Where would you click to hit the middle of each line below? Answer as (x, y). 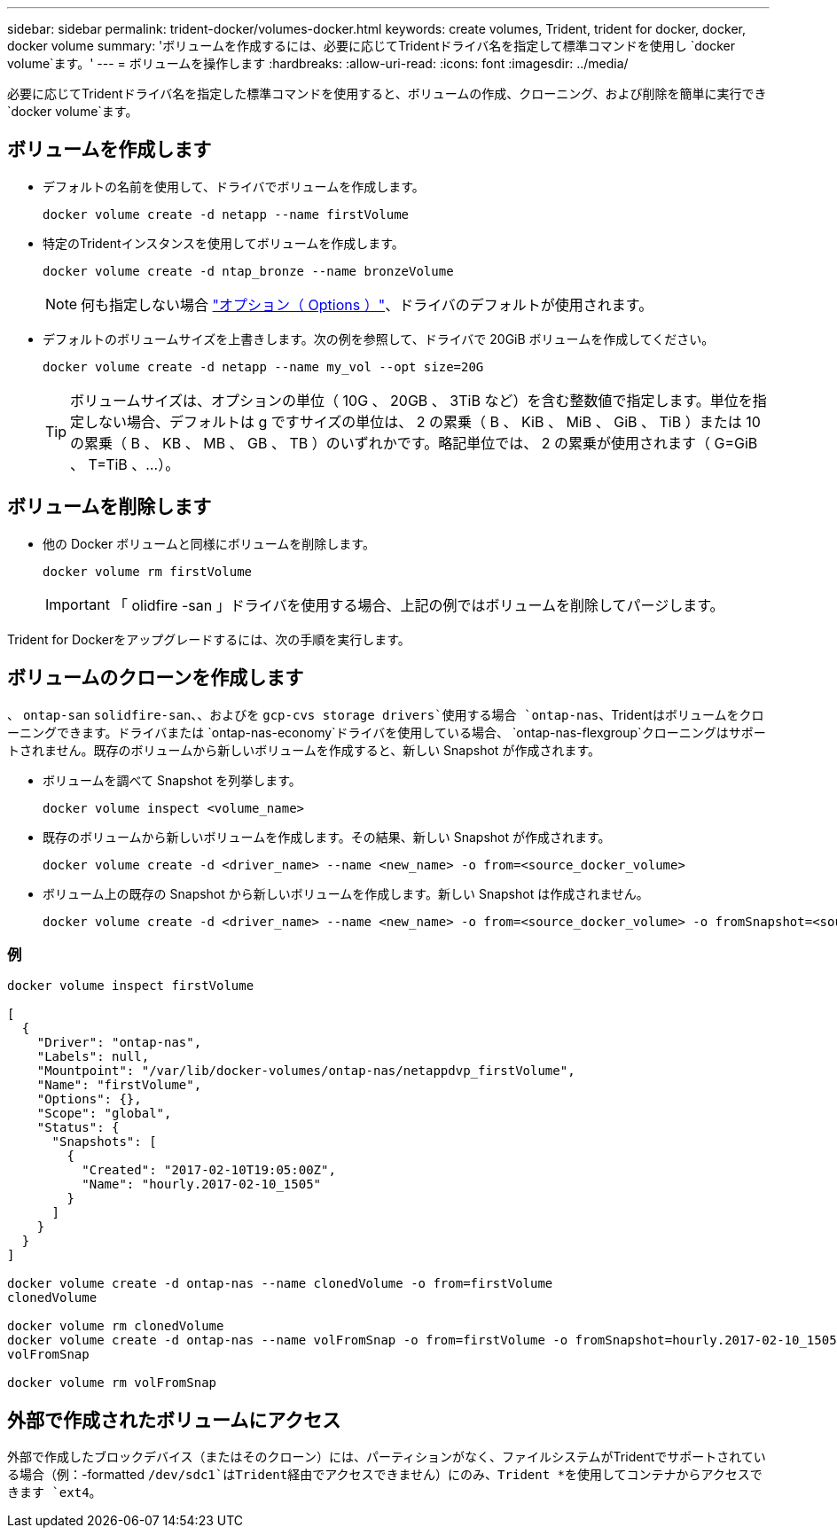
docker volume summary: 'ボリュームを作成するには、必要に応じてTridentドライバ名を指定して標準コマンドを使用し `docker (372, 46)
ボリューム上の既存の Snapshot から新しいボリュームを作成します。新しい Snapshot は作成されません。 (346, 893)
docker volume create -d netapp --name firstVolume (226, 214)
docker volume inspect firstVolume (131, 986)
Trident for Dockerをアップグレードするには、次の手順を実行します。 (209, 639)
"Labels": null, (93, 1057)
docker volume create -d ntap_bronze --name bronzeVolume (248, 271)
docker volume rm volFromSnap (112, 1383)
